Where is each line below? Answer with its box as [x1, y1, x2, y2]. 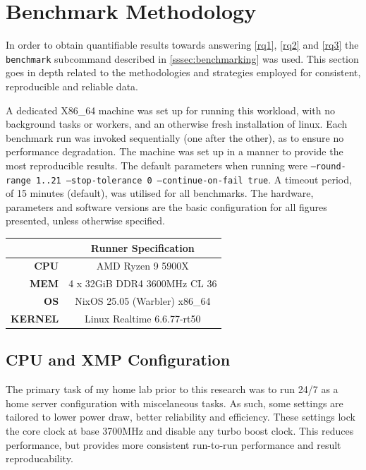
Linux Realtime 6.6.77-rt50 [85, 311, 201, 325]
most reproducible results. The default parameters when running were [6, 157, 307, 172]
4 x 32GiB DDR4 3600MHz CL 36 [68, 276, 217, 291]
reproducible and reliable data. [6, 78, 138, 93]
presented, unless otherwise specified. [6, 213, 166, 228]
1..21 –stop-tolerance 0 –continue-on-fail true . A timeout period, [35, 171, 352, 186]
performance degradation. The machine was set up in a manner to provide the [6, 144, 343, 159]
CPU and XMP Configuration [6, 349, 231, 370]
